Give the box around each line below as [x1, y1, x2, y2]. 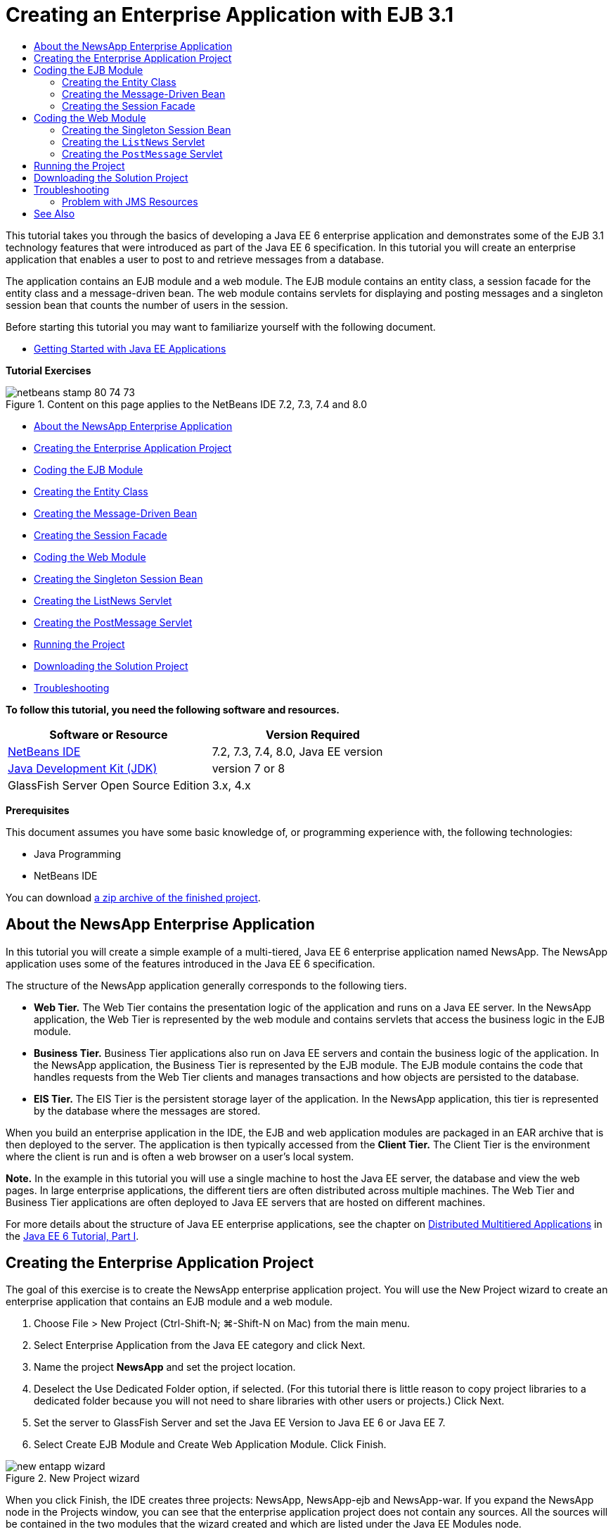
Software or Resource [49, 727, 168, 742]
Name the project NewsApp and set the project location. [34, 1361, 296, 1374]
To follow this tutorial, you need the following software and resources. [6, 703, 340, 716]
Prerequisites [6, 804, 70, 816]
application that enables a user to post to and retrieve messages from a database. [6, 253, 385, 265]
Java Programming [34, 847, 122, 860]
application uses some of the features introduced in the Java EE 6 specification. [6, 957, 375, 970]
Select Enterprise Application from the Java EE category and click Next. [34, 1339, 366, 1352]
